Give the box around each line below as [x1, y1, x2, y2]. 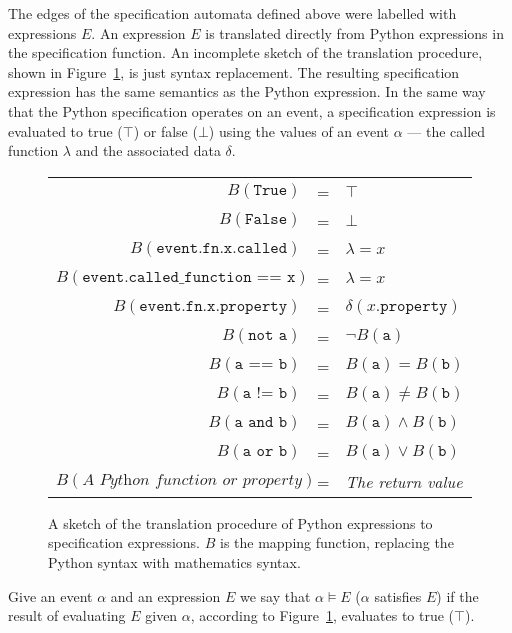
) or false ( [133, 120, 198, 141]
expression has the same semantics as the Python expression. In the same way [8, 81, 486, 102]
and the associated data [75, 140, 221, 161]
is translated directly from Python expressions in [205, 22, 504, 43]
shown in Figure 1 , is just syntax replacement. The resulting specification [8, 61, 460, 82]
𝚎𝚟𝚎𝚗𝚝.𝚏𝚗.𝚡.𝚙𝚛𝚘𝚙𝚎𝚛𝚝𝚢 [139, 298, 288, 315]
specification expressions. [48, 532, 201, 553]
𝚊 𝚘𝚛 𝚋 [242, 443, 288, 460]
